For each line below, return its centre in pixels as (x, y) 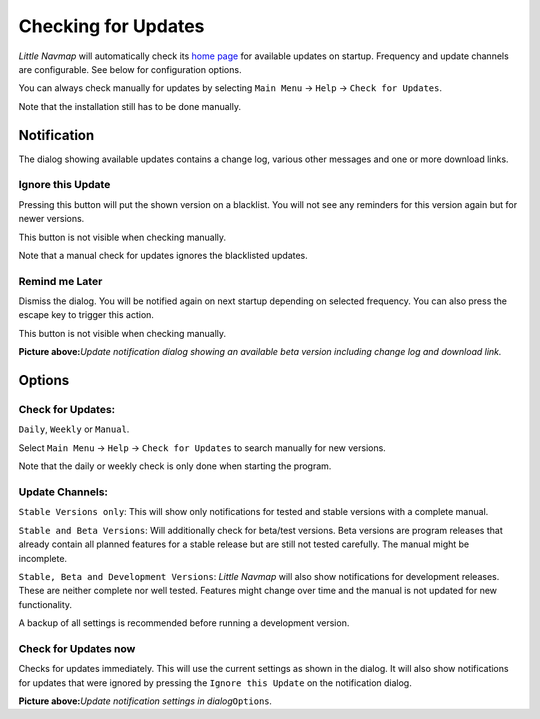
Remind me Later (60, 281)
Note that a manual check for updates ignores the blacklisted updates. (163, 255)
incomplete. (43, 558)
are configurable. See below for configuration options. (130, 69)
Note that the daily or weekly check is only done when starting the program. (175, 466)
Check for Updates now (77, 648)
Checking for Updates (111, 26)
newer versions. (51, 219)
